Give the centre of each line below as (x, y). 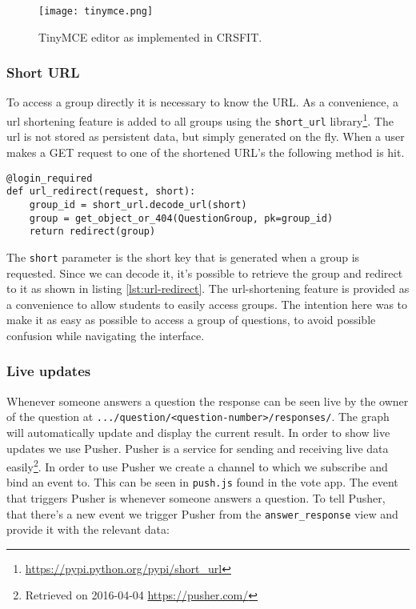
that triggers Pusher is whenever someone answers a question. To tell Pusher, (196, 498)
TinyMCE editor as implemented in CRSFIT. (150, 36)
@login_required (50, 178)
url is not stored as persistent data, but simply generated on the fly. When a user (206, 136)
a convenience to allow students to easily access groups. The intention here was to (207, 304)
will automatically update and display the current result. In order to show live (198, 432)
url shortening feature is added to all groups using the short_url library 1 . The (200, 120)
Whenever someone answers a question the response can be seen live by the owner (208, 401)
